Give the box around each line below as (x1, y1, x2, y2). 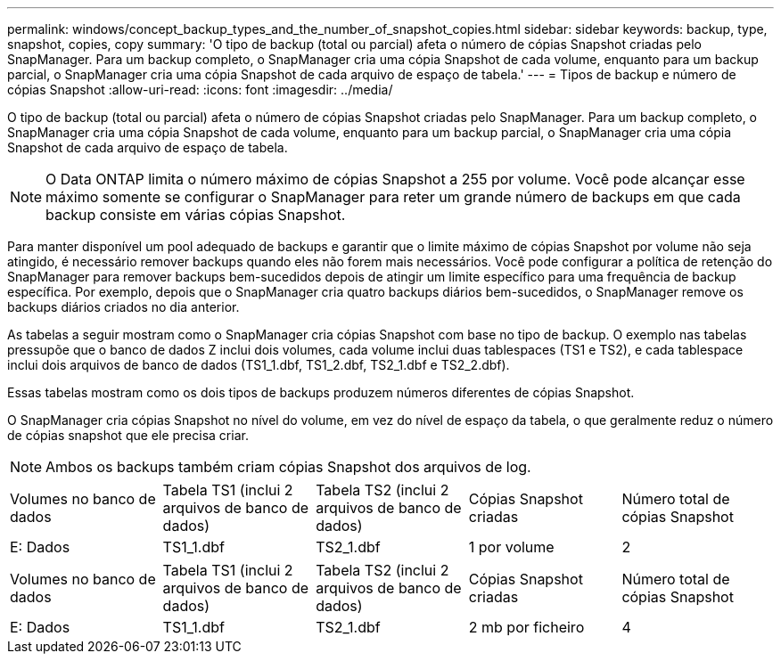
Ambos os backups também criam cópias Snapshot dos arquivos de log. (45, 458, 531, 476)
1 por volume (468, 538, 555, 556)
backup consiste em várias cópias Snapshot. (45, 206, 346, 224)
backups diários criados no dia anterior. (7, 299, 240, 314)
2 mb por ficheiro (468, 618, 585, 636)
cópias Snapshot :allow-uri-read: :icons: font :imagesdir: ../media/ (7, 82, 393, 97)
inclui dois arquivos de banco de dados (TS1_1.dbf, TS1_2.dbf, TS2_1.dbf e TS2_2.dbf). (7, 357, 510, 372)
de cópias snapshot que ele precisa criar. (7, 428, 249, 443)
